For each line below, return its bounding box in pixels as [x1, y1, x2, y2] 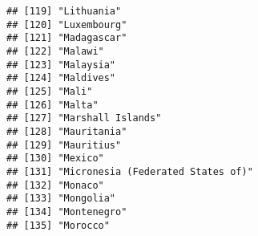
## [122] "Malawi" [6, 45, 104, 57]
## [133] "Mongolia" [6, 193, 116, 205]
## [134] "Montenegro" [6, 205, 127, 218]
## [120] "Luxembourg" [6, 18, 127, 31]
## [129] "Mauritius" [6, 139, 122, 151]
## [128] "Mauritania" [6, 125, 127, 137]
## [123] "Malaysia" [6, 59, 116, 71]
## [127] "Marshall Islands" [6, 112, 162, 124]
